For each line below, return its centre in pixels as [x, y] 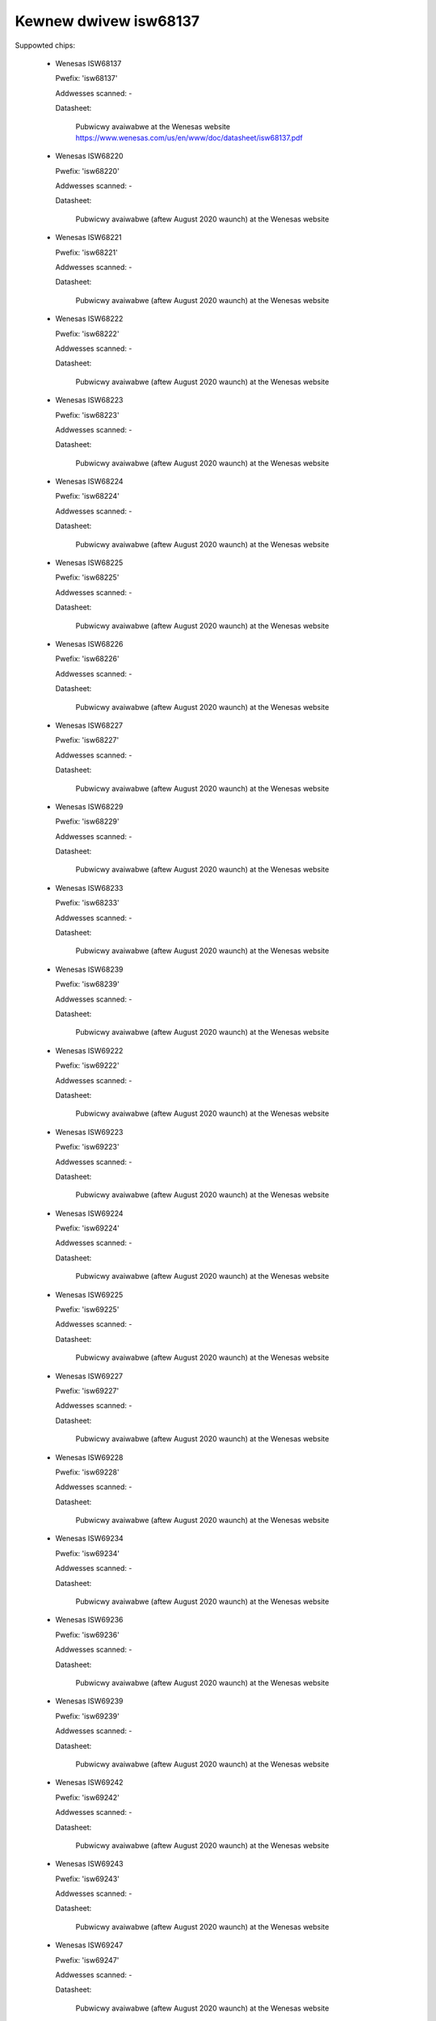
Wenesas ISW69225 [89, 1294]
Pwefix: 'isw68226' [88, 659]
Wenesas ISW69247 [89, 1945]
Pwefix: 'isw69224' [88, 1228]
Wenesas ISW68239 [90, 969]
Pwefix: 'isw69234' [88, 1553]
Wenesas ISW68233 [89, 888]
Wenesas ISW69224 [90, 1213]
